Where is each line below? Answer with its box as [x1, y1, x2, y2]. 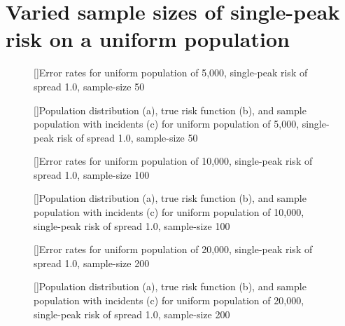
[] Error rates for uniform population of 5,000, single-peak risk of [34, 65, 308, 80]
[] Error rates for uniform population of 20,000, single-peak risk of [34, 242, 313, 257]
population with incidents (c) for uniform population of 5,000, [34, 116, 300, 131]
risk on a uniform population [6, 25, 290, 53]
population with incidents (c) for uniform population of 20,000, [34, 293, 304, 308]
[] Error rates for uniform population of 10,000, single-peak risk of [34, 154, 313, 168]
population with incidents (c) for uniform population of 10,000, [34, 205, 304, 219]
